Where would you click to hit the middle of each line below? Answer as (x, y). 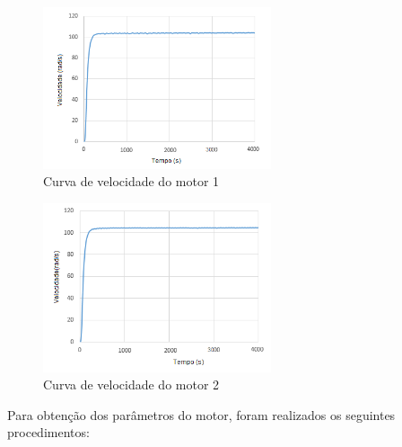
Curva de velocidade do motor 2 (131, 384)
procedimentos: (48, 432)
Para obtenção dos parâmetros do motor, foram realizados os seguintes (201, 414)
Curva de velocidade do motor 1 (131, 181)
